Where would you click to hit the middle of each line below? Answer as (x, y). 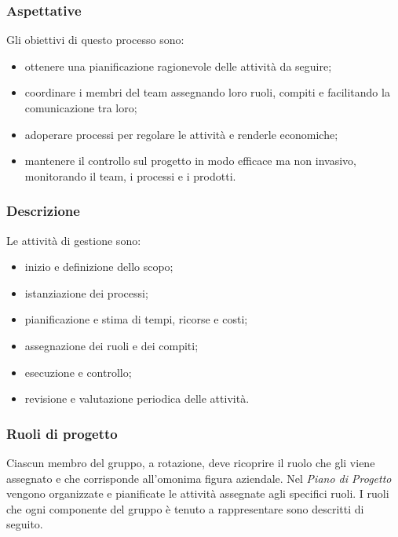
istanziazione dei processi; (86, 292)
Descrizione (43, 211)
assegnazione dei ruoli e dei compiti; (111, 345)
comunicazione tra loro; (81, 108)
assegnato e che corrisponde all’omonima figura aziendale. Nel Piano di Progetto (199, 478)
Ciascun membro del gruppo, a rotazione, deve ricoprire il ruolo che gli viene (191, 462)
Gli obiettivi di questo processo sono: (95, 40)
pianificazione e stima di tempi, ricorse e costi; (136, 319)
